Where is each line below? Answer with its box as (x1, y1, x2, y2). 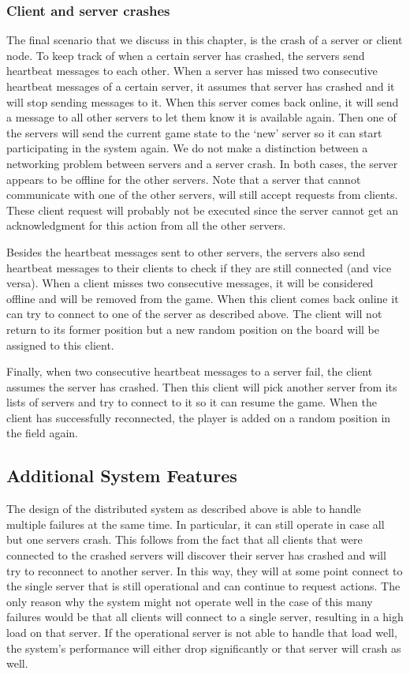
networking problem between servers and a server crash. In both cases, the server (6, 155, 398, 171)
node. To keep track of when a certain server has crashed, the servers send (6, 47, 365, 63)
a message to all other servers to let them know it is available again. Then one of (6, 109, 397, 125)
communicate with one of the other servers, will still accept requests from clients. (6, 186, 398, 203)
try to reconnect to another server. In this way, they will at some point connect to (6, 562, 403, 579)
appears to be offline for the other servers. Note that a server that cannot (6, 170, 361, 187)
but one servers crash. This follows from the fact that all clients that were (6, 531, 363, 548)
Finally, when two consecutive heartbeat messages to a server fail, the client (6, 363, 373, 380)
